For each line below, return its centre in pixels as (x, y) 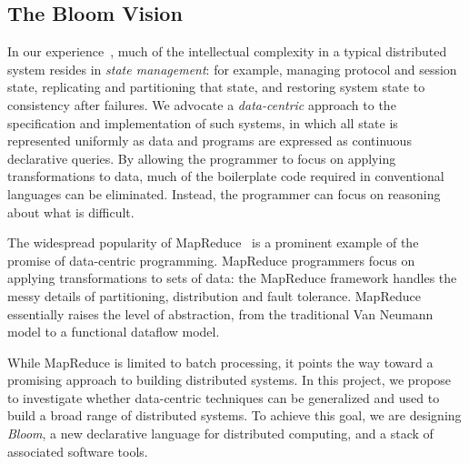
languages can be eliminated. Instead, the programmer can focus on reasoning (224, 193)
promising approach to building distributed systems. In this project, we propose (230, 380)
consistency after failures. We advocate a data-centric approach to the (202, 104)
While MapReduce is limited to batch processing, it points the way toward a (220, 362)
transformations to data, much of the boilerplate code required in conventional (226, 176)
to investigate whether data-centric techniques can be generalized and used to (224, 397)
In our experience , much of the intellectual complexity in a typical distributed (227, 51)
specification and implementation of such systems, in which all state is (203, 122)
